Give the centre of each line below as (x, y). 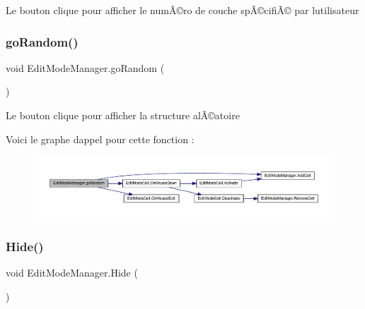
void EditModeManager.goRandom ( (85, 67)
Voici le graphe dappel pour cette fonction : (100, 139)
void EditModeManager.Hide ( (72, 273)
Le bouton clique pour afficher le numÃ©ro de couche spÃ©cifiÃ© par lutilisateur (182, 10)
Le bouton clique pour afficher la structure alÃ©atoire (123, 115)
